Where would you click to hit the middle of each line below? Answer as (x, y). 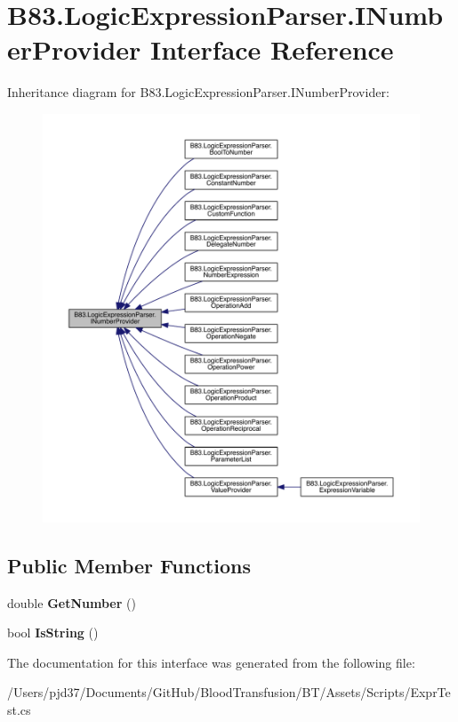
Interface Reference (272, 49)
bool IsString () (53, 633)
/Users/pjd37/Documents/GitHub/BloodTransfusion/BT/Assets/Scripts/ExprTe (229, 692)
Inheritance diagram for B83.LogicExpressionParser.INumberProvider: (198, 92)
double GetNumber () (72, 602)
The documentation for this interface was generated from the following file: (211, 662)
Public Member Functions (129, 565)
